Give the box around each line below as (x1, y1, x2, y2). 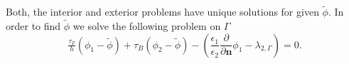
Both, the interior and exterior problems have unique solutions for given (6, 4, 319, 19)
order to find (6, 18, 61, 33)
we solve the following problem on (73, 18, 221, 33)
